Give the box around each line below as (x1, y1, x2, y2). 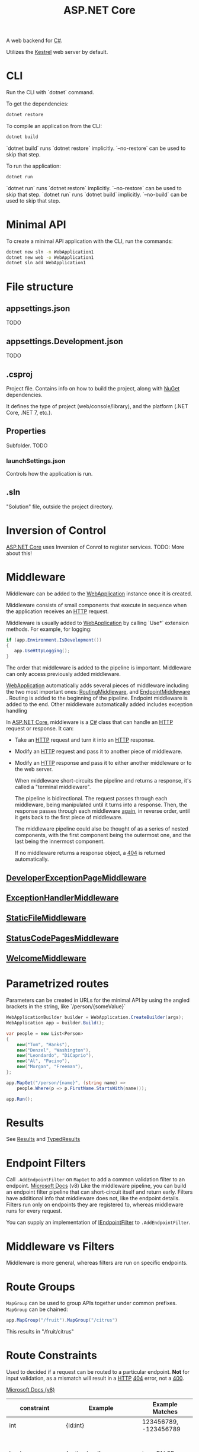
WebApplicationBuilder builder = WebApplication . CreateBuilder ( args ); (6, 1014, 184, 1021)
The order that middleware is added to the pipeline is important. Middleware (6, 664, 191, 671)
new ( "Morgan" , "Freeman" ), (17, 1064, 84, 1070)
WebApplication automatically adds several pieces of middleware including (6, 682, 189, 689)
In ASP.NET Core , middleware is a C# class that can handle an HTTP (6, 719, 174, 726)
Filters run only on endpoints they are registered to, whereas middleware (6, 1201, 184, 1209)
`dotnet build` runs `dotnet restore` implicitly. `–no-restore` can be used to (6, 145, 186, 152)
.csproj (6, 369, 33, 379)
